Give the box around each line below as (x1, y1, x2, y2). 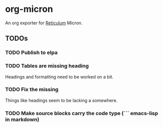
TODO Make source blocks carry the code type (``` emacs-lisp (5, 110, 158, 117)
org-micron (5, 3, 53, 15)
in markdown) (5, 116, 40, 123)
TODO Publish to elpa (5, 49, 58, 56)
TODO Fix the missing (5, 86, 59, 93)
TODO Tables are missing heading (5, 63, 89, 69)
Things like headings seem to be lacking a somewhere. (5, 97, 118, 103)
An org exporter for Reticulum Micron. (5, 20, 83, 26)
